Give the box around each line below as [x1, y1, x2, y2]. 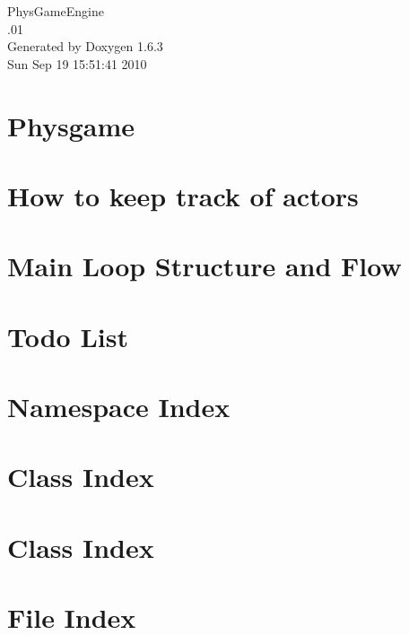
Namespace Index [7, 388, 231, 425]
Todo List [7, 317, 128, 354]
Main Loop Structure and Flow [7, 248, 402, 284]
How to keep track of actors [7, 177, 359, 213]
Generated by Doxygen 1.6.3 [7, 37, 163, 56]
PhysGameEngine [7, 2, 104, 20]
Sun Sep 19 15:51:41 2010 [7, 54, 147, 73]
